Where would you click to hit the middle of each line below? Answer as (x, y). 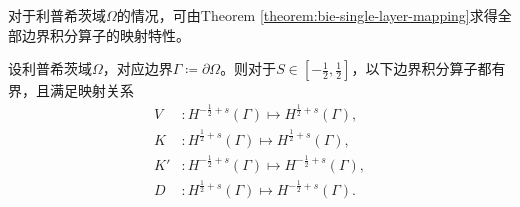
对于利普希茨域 (57, 15)
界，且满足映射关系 (71, 90)
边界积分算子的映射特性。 (105, 34)
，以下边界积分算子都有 (428, 68)
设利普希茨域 (50, 68)
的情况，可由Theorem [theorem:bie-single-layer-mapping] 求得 (307, 15)
